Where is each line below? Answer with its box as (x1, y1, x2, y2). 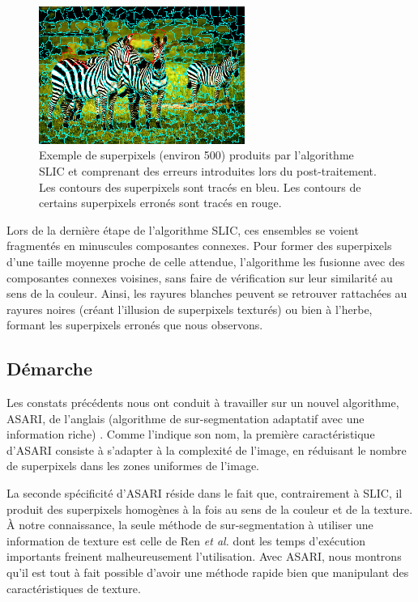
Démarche (6, 356, 92, 381)
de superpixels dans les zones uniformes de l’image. (6, 457, 260, 474)
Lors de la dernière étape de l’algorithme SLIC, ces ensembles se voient (6, 221, 359, 238)
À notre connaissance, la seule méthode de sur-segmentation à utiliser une (6, 516, 373, 533)
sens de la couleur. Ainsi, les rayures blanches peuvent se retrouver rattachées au (6, 285, 407, 302)
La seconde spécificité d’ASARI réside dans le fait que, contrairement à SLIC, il (6, 485, 403, 502)
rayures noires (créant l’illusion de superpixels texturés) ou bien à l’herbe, (6, 300, 373, 317)
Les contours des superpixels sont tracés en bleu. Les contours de (39, 178, 361, 195)
